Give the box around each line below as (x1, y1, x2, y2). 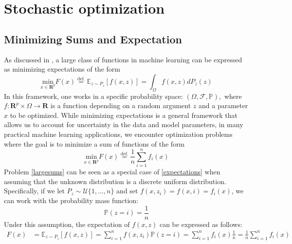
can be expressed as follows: (159, 219, 242, 229)
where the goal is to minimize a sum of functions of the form (4, 138, 185, 149)
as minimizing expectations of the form (4, 64, 120, 74)
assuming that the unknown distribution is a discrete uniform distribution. (4, 176, 226, 186)
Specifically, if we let (4, 186, 65, 196)
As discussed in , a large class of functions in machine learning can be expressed (4, 54, 242, 64)
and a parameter (198, 100, 248, 111)
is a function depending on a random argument (50, 100, 191, 111)
